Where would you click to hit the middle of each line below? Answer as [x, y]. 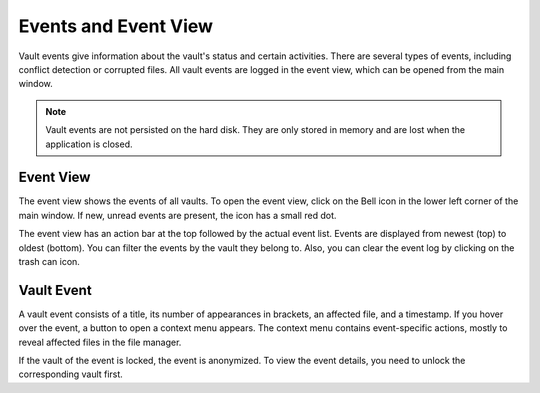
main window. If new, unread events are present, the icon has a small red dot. [177, 215]
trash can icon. [49, 261]
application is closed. [89, 144]
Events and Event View [116, 26]
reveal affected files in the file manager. [100, 342]
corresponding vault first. [71, 374]
